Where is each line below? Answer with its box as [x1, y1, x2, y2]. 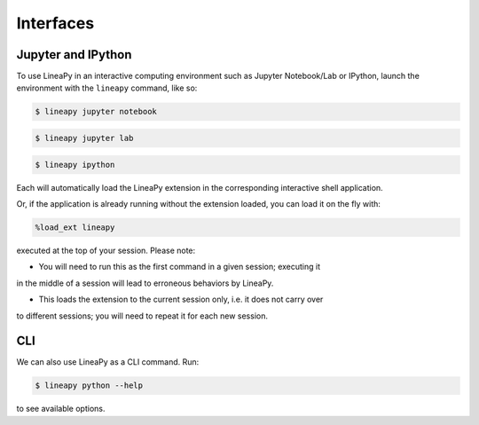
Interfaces [16, 13, 95, 33]
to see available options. [16, 404, 106, 414]
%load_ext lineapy [35, 222, 115, 232]
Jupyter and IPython [16, 47, 132, 62]
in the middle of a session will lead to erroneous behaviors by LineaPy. [16, 278, 274, 288]
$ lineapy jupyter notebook [35, 106, 157, 117]
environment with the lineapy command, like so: [16, 83, 198, 93]
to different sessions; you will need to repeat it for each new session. [16, 311, 268, 321]
